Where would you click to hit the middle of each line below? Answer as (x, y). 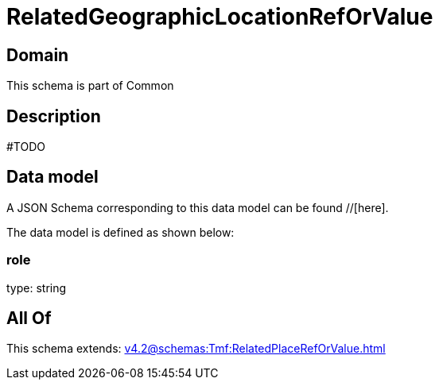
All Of (29, 318)
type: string (37, 288)
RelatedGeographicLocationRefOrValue (220, 17)
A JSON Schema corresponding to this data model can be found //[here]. (198, 207)
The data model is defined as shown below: (120, 232)
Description (54, 116)
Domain (38, 55)
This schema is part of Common (90, 86)
